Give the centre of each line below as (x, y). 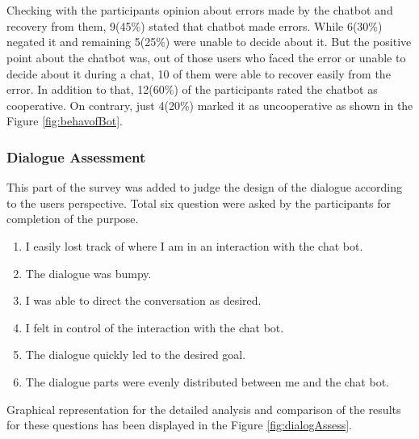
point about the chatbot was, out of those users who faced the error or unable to (206, 57)
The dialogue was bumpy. (88, 273)
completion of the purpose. (73, 219)
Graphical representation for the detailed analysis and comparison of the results (204, 409)
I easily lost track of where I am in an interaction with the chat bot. (194, 245)
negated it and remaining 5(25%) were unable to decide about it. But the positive (209, 42)
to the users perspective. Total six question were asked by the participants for (199, 203)
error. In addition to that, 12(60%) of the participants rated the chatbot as (192, 89)
